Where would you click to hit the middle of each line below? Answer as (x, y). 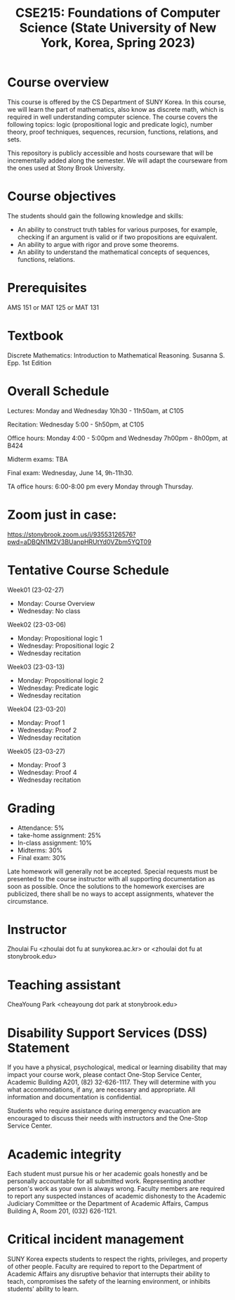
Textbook (35, 336)
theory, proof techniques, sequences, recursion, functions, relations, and (113, 132)
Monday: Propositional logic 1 (60, 638)
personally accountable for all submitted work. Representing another (106, 1181)
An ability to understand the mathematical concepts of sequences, (114, 252)
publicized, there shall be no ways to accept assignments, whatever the (111, 894)
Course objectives (62, 197)
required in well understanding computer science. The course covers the (113, 117)
